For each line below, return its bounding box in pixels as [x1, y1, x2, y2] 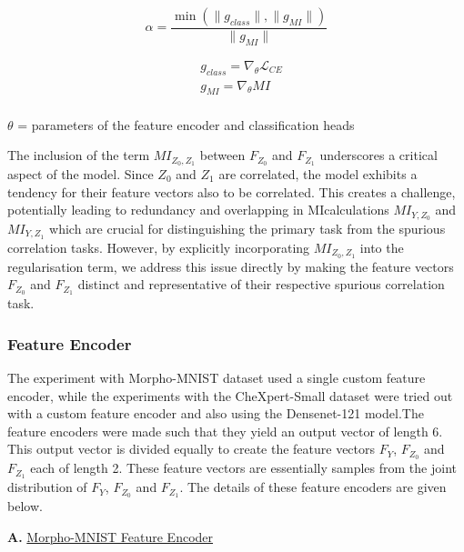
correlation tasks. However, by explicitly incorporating [7, 237, 310, 256]
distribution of [7, 477, 87, 497]
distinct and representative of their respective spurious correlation [77, 275, 445, 294]
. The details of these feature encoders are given [179, 477, 447, 497]
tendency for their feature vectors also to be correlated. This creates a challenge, [7, 182, 456, 201]
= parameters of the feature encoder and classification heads [17, 115, 355, 134]
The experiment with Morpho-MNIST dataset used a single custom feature [7, 368, 426, 386]
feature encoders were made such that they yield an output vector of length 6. [7, 421, 443, 440]
